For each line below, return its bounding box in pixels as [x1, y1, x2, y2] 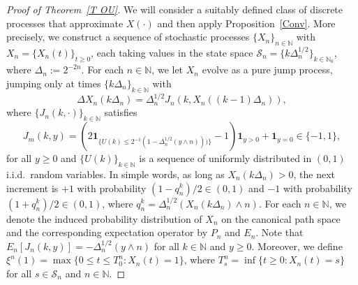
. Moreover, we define [251, 238, 343, 253]
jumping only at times [6, 75, 101, 90]
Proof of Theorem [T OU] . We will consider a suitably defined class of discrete [6, 2, 343, 16]
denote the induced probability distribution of [6, 211, 202, 226]
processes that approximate [6, 15, 124, 30]
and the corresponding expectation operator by [6, 225, 208, 240]
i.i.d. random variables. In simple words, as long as [6, 166, 225, 181]
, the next [293, 166, 335, 181]
